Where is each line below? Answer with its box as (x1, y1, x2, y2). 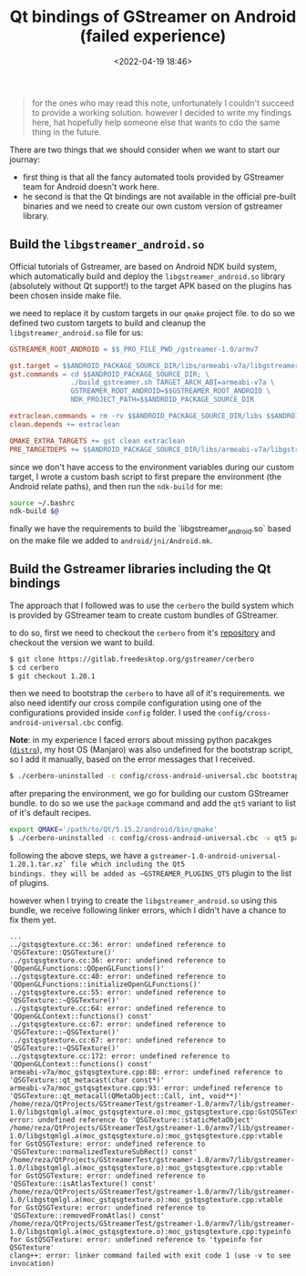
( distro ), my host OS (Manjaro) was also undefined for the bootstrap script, (9, 745, 293, 756)
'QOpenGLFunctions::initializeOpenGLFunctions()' (9, 980, 202, 990)
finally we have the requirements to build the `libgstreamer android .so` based (9, 523, 291, 537)
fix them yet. (9, 914, 56, 926)
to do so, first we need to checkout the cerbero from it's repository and (9, 627, 276, 638)
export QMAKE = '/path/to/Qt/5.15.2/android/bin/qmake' (9, 825, 219, 835)
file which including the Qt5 (70, 859, 185, 870)
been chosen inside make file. (9, 290, 122, 301)
